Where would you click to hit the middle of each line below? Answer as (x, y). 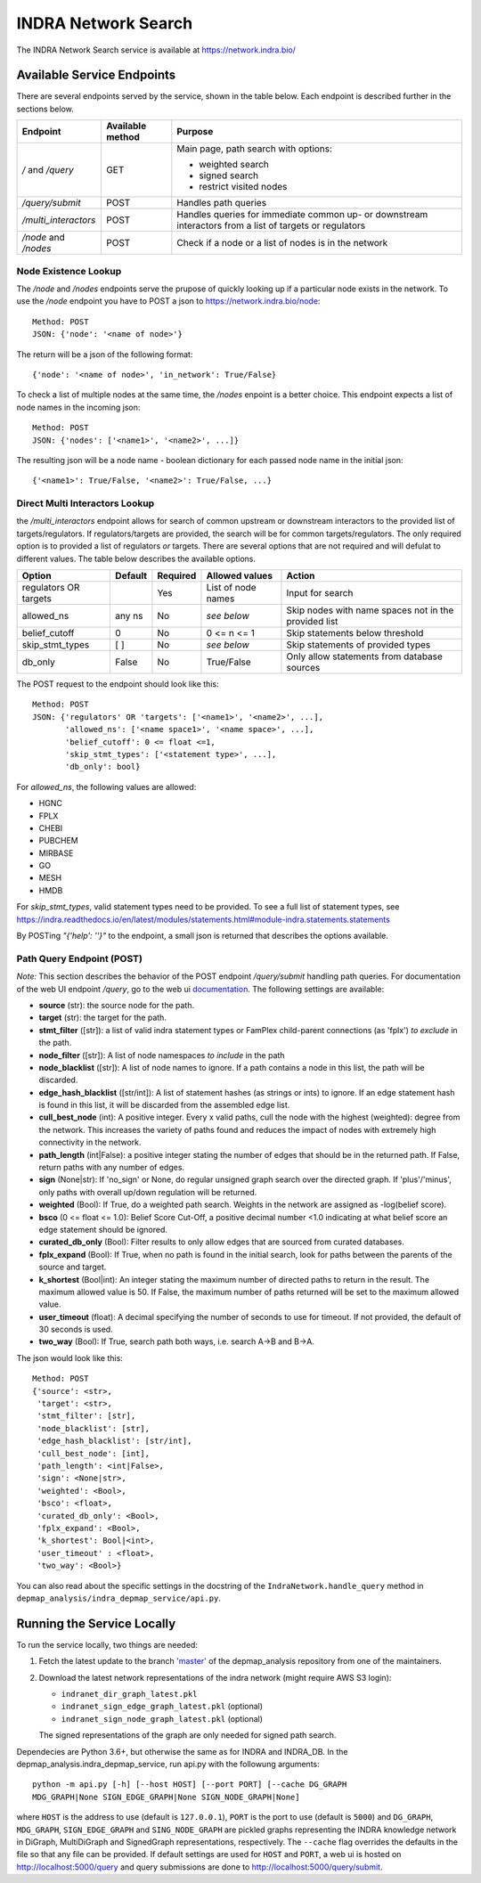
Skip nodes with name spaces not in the (370, 610)
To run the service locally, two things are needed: (107, 1644)
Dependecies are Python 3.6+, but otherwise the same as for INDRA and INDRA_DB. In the (182, 1751)
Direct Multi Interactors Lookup (86, 503)
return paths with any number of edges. (112, 1168)
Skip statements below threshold (355, 632)
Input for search (320, 592)
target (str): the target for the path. (102, 1018)
